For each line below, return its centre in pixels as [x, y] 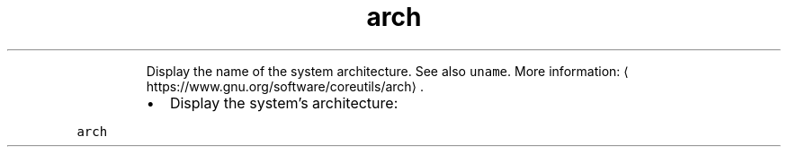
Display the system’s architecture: [284, 103]
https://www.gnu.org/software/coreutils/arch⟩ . [285, 86]
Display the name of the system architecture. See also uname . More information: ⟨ [387, 71]
